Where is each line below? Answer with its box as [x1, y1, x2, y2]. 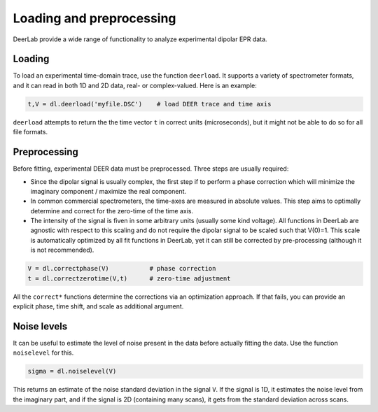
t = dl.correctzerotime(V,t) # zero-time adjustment [27, 274, 231, 283]
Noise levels [13, 320, 68, 332]
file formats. [13, 128, 48, 136]
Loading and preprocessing [13, 10, 176, 26]
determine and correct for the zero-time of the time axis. [30, 206, 194, 215]
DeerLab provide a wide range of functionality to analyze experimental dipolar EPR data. [13, 35, 267, 43]
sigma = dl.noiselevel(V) [27, 367, 117, 376]
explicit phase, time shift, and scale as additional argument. [13, 301, 184, 311]
